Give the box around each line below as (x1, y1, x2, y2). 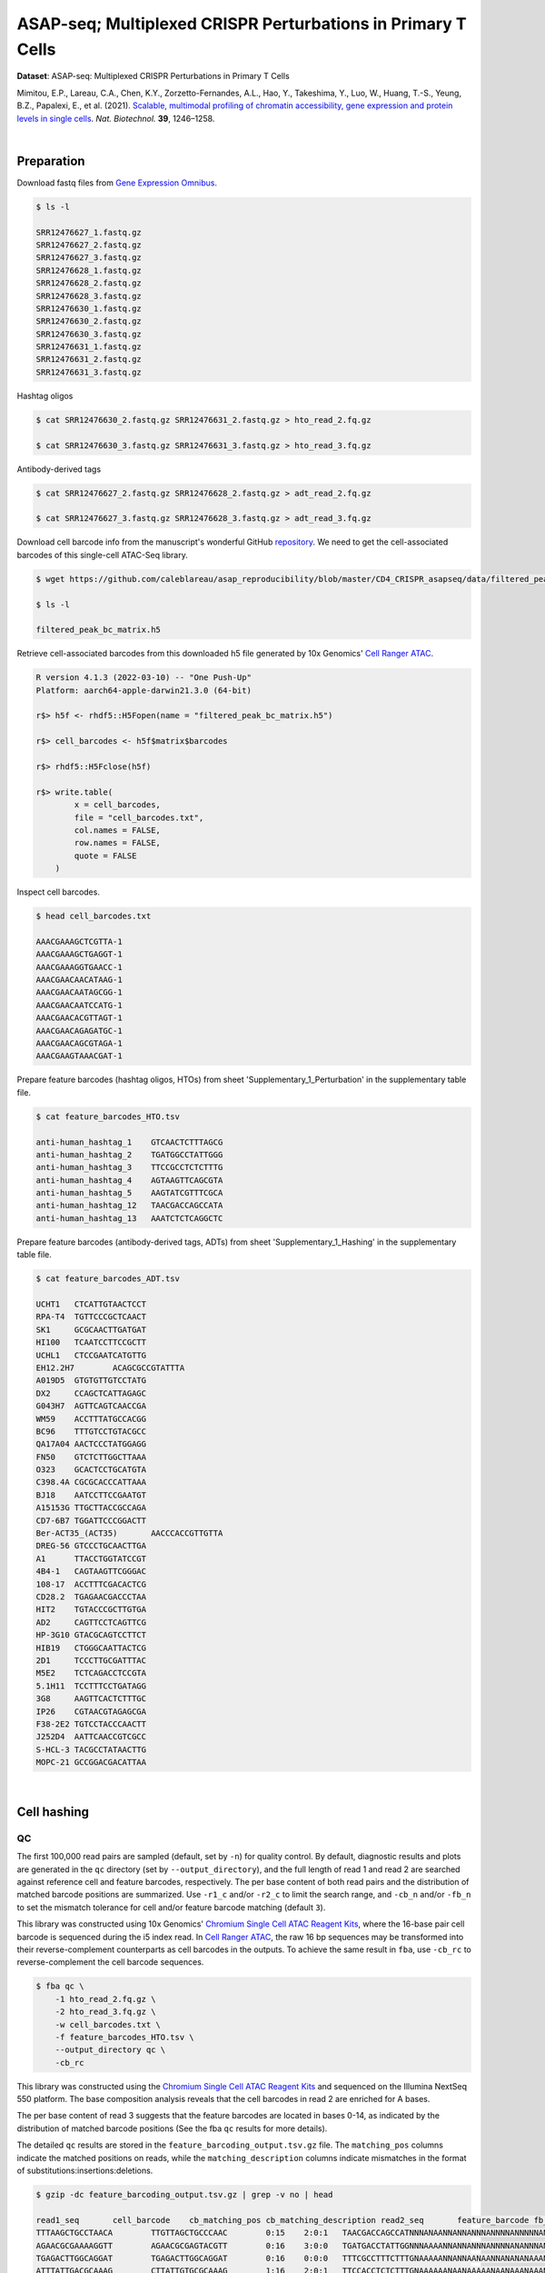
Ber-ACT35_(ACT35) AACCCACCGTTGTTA (35, 1528, 223, 1538)
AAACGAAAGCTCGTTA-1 (35, 936, 123, 946)
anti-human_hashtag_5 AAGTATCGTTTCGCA (35, 1187, 223, 1198)
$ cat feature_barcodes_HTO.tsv (35, 1111, 181, 1122)
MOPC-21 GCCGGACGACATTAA (35, 1757, 147, 1767)
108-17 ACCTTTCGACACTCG (35, 1578, 147, 1589)
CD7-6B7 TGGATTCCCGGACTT (35, 1515, 147, 1526)
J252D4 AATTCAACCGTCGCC (35, 1732, 147, 1742)
